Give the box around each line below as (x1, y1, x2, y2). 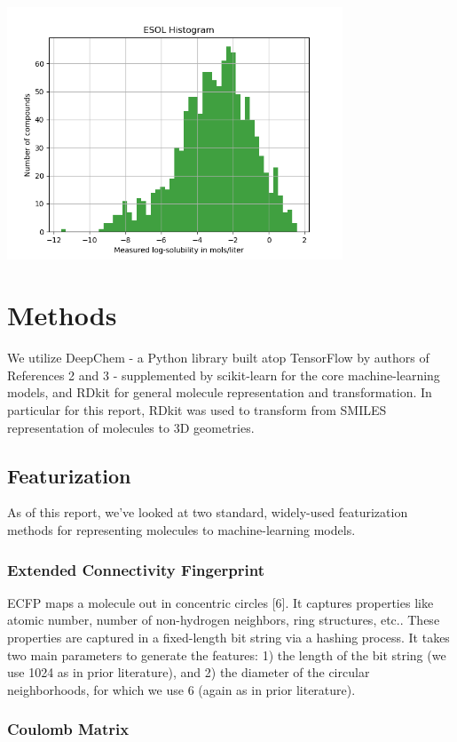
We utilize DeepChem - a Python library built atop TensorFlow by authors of (7, 348, 429, 367)
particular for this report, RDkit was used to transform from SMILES (7, 401, 387, 419)
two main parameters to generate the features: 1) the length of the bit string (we (7, 645, 446, 664)
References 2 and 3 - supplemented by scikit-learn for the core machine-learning (7, 365, 440, 384)
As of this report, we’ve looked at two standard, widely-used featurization (7, 503, 408, 522)
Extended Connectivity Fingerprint (7, 558, 265, 580)
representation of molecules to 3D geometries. (7, 418, 255, 436)
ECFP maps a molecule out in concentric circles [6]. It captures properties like (7, 593, 434, 611)
